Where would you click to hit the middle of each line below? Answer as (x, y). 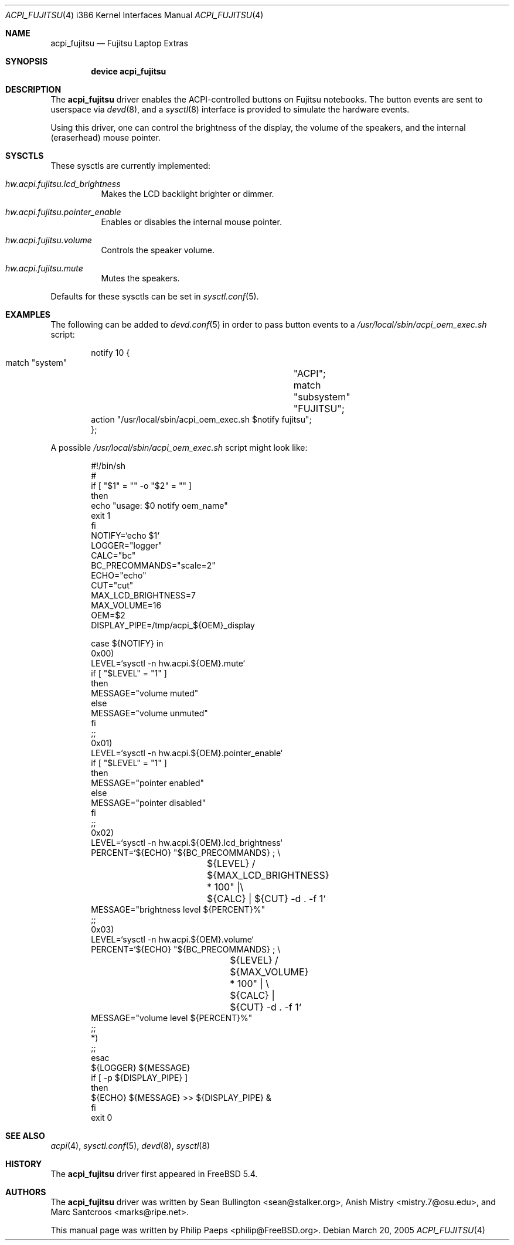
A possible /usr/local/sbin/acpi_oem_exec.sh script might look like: (179, 448)
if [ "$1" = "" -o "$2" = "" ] (142, 486)
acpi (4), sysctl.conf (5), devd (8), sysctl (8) (130, 1146)
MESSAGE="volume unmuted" (149, 713)
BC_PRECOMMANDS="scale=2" (153, 565)
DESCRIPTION (33, 89)
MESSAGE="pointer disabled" (148, 803)
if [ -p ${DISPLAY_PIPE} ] (139, 1078)
